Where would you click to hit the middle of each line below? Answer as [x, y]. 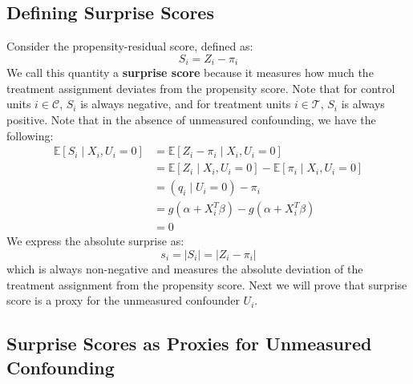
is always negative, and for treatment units [186, 104]
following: [30, 135]
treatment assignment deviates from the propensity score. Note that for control [201, 88]
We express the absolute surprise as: [95, 241]
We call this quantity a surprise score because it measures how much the [190, 73]
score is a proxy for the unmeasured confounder [123, 300]
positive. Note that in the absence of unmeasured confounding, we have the [191, 120]
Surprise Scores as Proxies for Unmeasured [189, 344]
